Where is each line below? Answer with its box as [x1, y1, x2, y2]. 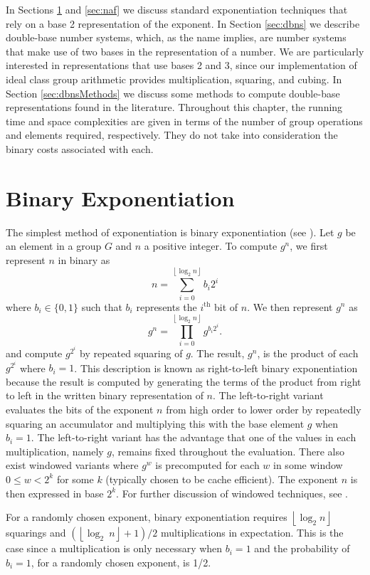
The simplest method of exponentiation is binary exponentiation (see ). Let [6, 224, 334, 239]
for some [56, 471, 94, 486]
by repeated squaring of [80, 345, 183, 360]
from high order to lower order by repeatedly [166, 401, 361, 416]
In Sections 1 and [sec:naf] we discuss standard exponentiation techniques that [6, 2, 348, 16]
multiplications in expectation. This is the [161, 525, 344, 540]
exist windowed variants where [6, 458, 139, 473]
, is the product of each [257, 345, 359, 360]
